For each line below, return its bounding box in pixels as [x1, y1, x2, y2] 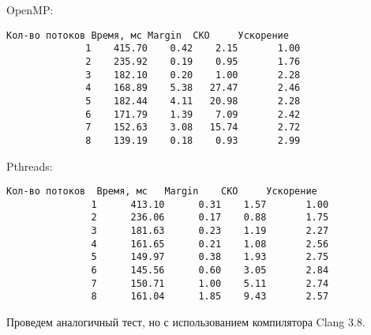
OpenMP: [6, 2, 54, 17]
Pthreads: [6, 157, 53, 174]
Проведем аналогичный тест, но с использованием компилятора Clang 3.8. [6, 314, 365, 329]
